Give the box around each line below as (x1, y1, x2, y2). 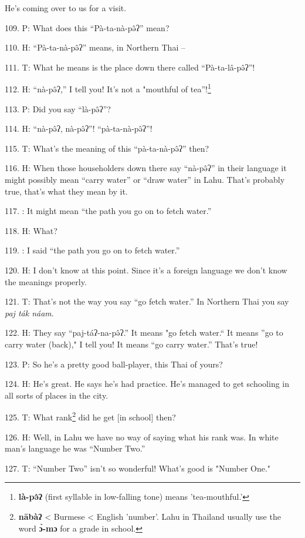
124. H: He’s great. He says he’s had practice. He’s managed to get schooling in (5, 377, 290, 390)
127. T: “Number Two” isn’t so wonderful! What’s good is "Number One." (5, 462, 271, 474)
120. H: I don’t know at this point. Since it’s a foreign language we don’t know (5, 263, 287, 276)
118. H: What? (5, 224, 57, 236)
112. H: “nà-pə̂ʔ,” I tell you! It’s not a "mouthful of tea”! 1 (5, 81, 211, 95)
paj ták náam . (5, 306, 54, 319)
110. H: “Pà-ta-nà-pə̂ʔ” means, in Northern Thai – (5, 41, 185, 54)
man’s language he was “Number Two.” (5, 442, 145, 455)
